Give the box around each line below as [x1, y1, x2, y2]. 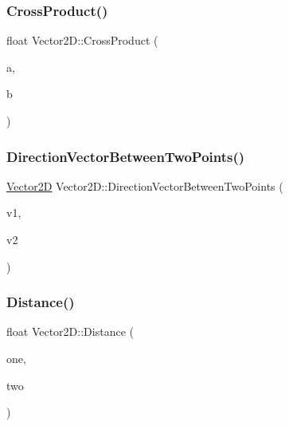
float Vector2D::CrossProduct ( [6, 32, 158, 49]
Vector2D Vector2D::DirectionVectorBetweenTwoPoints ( [6, 177, 283, 194]
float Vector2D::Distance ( [6, 323, 134, 340]
